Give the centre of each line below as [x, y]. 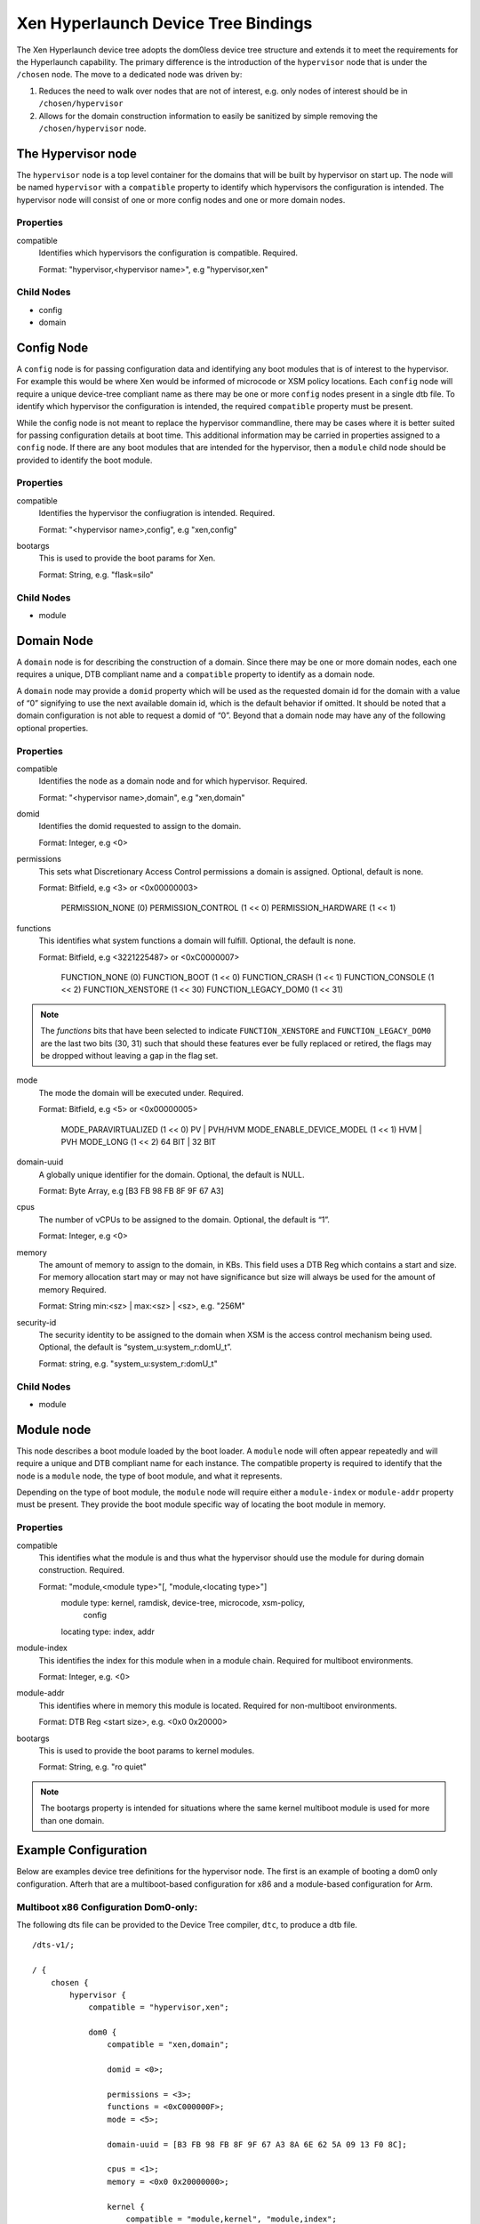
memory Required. [72, 1289]
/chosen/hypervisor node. [92, 128]
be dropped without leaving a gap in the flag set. [129, 1055]
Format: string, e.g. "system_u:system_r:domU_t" [128, 1363]
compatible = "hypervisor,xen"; [159, 2007]
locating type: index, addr [108, 1632]
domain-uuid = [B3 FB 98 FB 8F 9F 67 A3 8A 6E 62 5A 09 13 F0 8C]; [257, 2144]
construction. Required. [81, 1570]
